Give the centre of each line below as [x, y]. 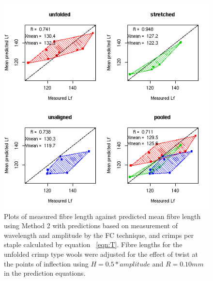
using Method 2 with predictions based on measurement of [91, 226]
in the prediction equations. [45, 273]
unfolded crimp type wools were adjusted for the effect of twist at [101, 254]
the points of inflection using [46, 263]
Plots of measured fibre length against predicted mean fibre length [102, 216]
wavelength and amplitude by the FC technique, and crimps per [99, 235]
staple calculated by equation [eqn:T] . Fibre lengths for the [93, 244]
